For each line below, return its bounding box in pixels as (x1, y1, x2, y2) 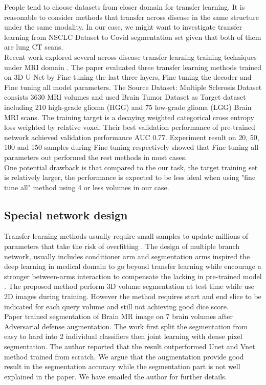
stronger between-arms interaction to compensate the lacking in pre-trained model (4, 270, 262, 281)
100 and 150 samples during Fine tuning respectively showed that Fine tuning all (4, 142, 259, 152)
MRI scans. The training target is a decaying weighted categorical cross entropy (4, 111, 254, 122)
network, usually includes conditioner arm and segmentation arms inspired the (4, 251, 250, 261)
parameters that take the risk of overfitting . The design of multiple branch (4, 241, 240, 252)
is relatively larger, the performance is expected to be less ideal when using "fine (4, 172, 256, 183)
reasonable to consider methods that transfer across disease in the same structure (4, 11, 259, 22)
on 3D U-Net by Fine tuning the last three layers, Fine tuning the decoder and (4, 72, 252, 82)
